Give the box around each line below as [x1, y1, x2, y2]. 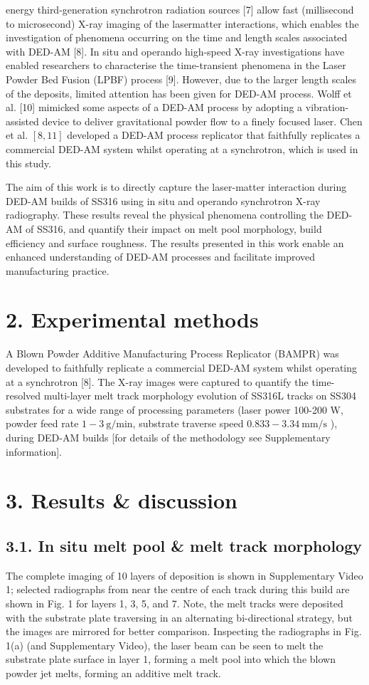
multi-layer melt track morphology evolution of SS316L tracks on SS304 [43, 388, 356, 403]
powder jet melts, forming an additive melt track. [6, 665, 221, 680]
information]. [6, 444, 63, 459]
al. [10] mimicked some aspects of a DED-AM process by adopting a [6, 100, 303, 115]
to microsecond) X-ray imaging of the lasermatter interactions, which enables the [6, 16, 359, 31]
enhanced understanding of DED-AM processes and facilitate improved [6, 249, 316, 264]
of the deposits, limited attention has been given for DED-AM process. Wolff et [6, 85, 352, 100]
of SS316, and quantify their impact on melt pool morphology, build [25, 221, 322, 236]
